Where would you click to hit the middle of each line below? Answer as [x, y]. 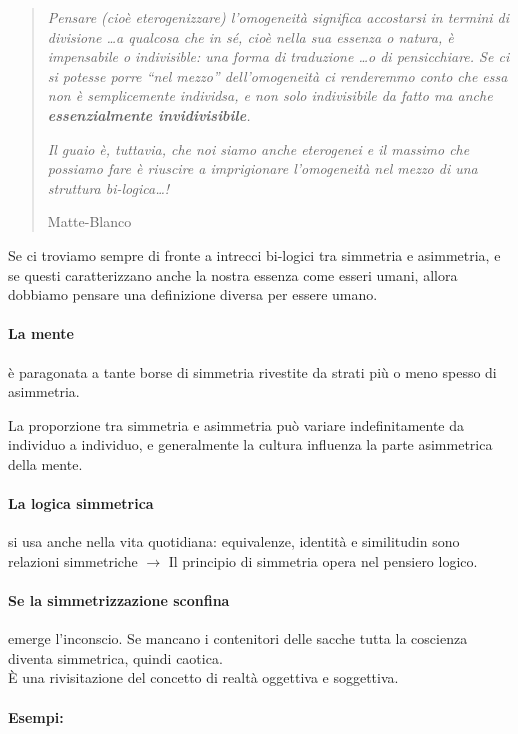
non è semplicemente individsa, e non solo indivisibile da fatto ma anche [270, 95]
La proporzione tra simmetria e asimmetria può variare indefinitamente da [236, 424]
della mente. [45, 463]
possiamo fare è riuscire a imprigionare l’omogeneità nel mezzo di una [262, 168]
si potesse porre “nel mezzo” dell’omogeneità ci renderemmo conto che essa [277, 75]
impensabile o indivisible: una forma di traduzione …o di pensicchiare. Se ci [278, 56]
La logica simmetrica [81, 503]
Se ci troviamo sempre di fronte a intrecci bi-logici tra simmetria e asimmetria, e [254, 254]
